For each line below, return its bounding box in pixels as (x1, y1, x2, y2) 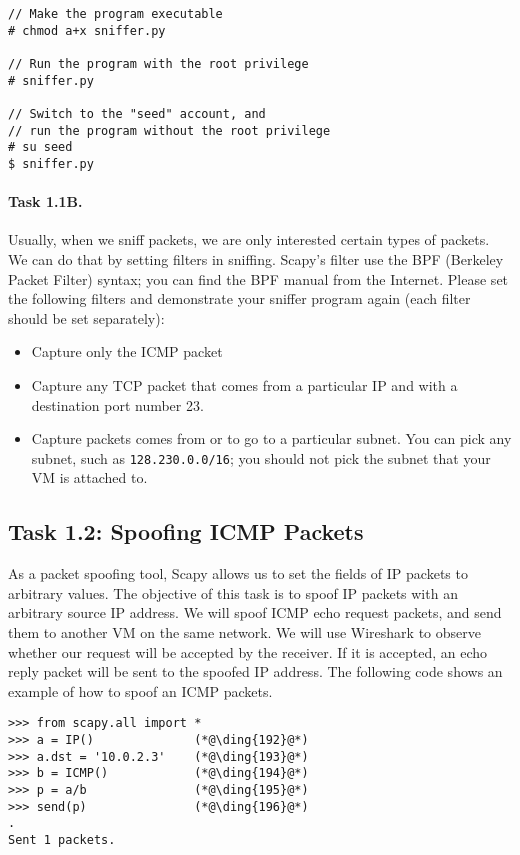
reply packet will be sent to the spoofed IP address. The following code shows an (8, 661, 503, 682)
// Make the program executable (8, 7, 223, 21)
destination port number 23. (31, 394, 204, 415)
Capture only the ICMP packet (31, 341, 223, 362)
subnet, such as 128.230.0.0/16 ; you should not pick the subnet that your (31, 447, 491, 468)
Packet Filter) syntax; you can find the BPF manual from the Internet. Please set (8, 268, 509, 289)
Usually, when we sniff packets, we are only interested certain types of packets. (8, 229, 490, 250)
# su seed (8, 140, 73, 155)
